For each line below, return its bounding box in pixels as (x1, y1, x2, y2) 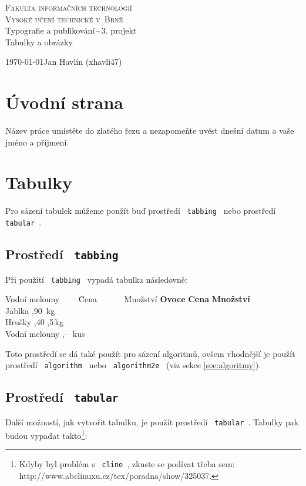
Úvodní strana (5, 90, 124, 114)
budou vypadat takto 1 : (5, 428, 88, 441)
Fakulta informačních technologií (5, 1, 132, 13)
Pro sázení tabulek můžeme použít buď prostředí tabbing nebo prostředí (5, 204, 276, 217)
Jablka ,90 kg (5, 304, 55, 316)
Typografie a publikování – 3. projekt (5, 24, 137, 37)
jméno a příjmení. (5, 135, 69, 148)
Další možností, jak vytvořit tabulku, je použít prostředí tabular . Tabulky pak (5, 415, 299, 428)
